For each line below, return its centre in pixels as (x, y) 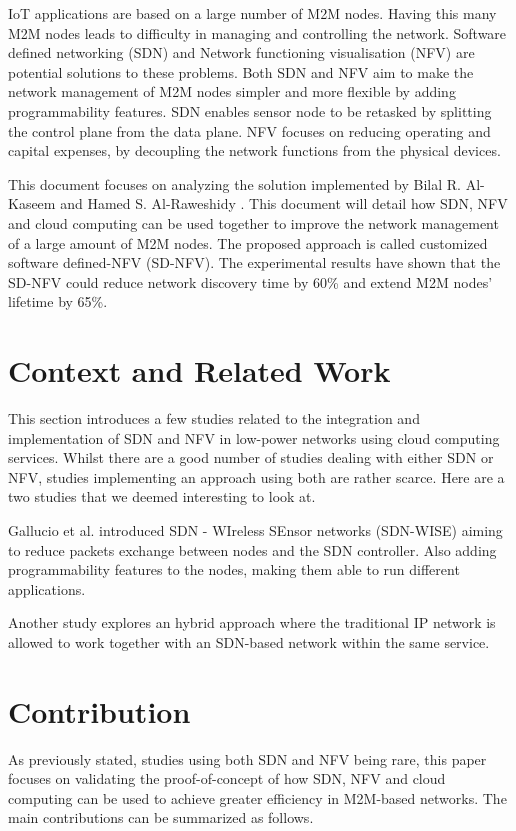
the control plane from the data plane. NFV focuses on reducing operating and (249, 130)
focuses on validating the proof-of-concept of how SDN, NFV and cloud (227, 778)
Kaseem (32, 203)
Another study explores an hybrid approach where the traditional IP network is (252, 622)
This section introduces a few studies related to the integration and (214, 418)
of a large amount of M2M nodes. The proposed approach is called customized (248, 242)
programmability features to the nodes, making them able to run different (234, 569)
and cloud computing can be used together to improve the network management (253, 222)
